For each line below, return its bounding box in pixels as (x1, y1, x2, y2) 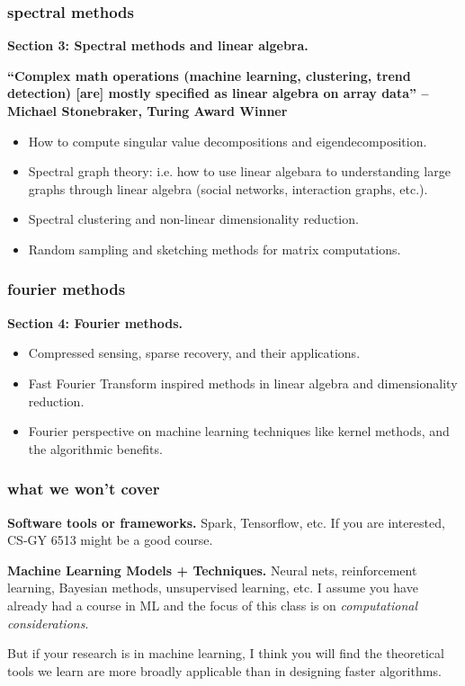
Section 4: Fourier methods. (7, 313, 183, 332)
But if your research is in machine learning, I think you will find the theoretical (7, 644, 444, 663)
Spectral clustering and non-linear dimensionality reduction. (28, 209, 359, 228)
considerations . (7, 613, 89, 632)
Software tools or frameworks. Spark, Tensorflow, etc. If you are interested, (7, 512, 445, 531)
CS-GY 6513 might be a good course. (7, 530, 213, 549)
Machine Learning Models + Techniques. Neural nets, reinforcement (7, 560, 417, 579)
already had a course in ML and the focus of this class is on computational (7, 595, 418, 614)
